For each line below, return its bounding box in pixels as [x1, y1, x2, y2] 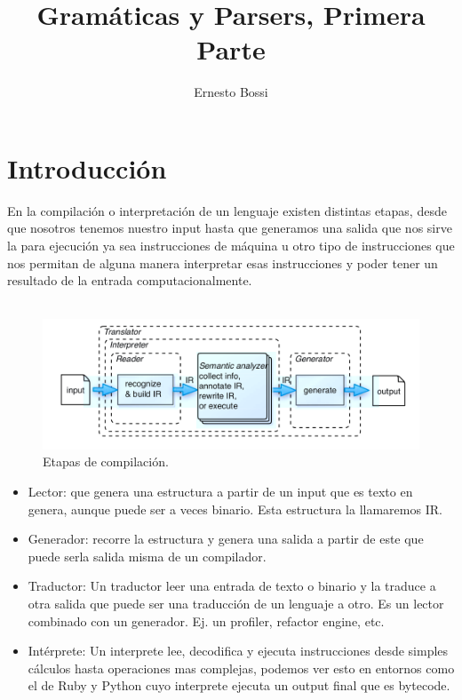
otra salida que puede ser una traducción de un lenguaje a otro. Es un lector [28, 594, 444, 613]
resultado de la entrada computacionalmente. [7, 271, 252, 290]
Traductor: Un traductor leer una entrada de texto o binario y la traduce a [28, 577, 436, 595]
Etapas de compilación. [43, 452, 169, 471]
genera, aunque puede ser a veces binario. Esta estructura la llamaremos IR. [28, 499, 442, 518]
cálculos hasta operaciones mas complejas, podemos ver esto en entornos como [28, 658, 455, 677]
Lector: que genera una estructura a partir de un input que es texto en [28, 482, 413, 501]
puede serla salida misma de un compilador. [28, 546, 267, 565]
